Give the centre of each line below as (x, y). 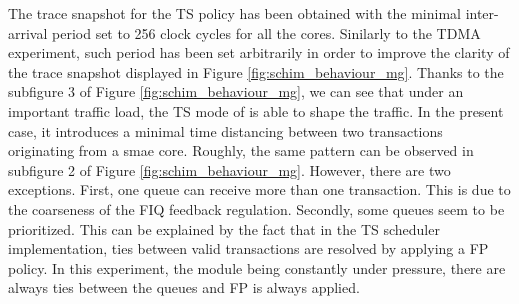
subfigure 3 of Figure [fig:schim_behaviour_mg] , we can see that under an (236, 91)
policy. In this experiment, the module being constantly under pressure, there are (257, 267)
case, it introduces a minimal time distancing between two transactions (225, 130)
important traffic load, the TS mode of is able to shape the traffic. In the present (256, 110)
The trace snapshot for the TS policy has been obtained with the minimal (234, 13)
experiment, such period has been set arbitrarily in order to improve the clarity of (259, 52)
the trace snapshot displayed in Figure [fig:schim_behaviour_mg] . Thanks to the (256, 71)
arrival (28, 32)
